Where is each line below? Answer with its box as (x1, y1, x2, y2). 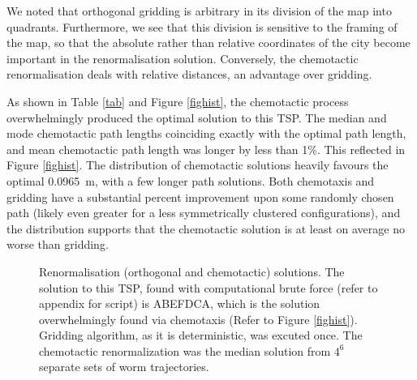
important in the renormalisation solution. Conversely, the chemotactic (6, 49, 359, 66)
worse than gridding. (6, 236, 109, 253)
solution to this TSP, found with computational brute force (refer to (39, 279, 378, 296)
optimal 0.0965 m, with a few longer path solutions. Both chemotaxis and (6, 172, 375, 189)
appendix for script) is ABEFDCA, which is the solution (39, 295, 320, 312)
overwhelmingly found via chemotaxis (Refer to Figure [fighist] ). (39, 310, 358, 327)
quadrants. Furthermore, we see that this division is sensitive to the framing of (6, 18, 398, 35)
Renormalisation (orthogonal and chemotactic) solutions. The (39, 263, 345, 280)
